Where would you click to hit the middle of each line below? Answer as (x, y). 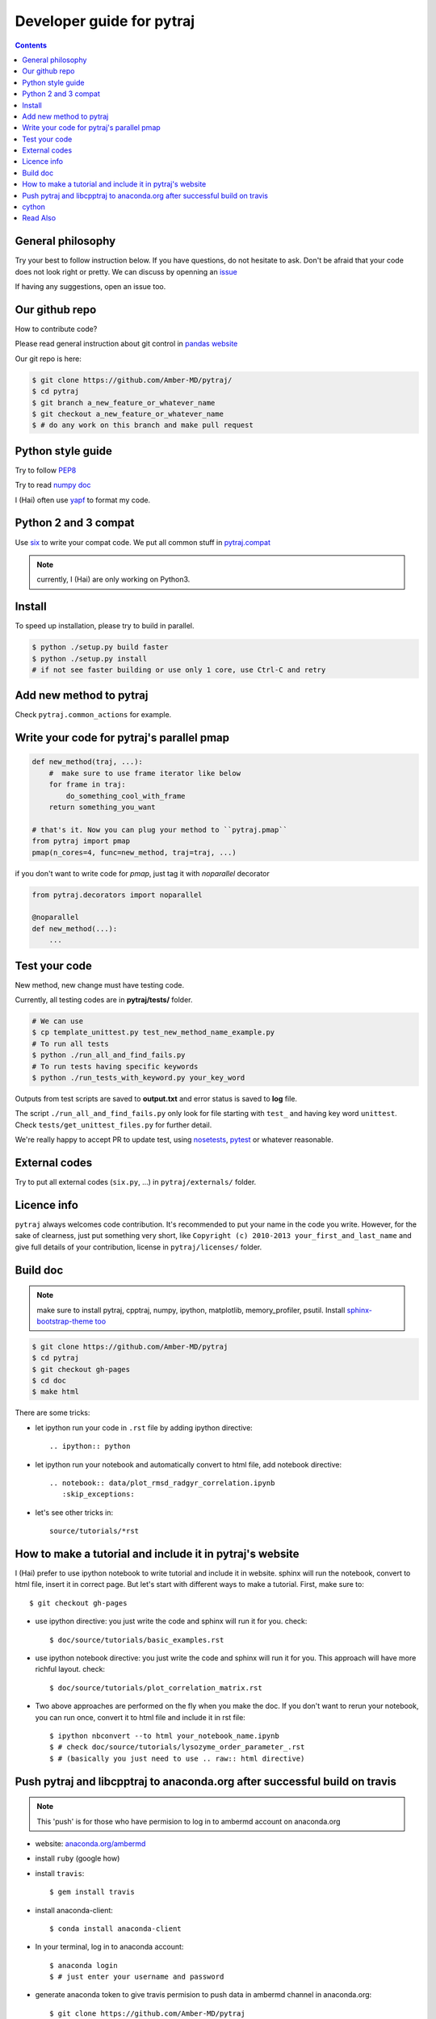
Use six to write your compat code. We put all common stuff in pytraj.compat (143, 542)
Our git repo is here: (48, 359)
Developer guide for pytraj (105, 21)
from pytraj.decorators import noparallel (117, 895)
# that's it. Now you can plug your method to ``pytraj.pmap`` (160, 829)
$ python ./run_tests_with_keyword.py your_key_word (138, 1077)
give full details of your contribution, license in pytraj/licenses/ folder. (138, 1247)
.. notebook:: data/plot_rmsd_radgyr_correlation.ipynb (162, 1483)
